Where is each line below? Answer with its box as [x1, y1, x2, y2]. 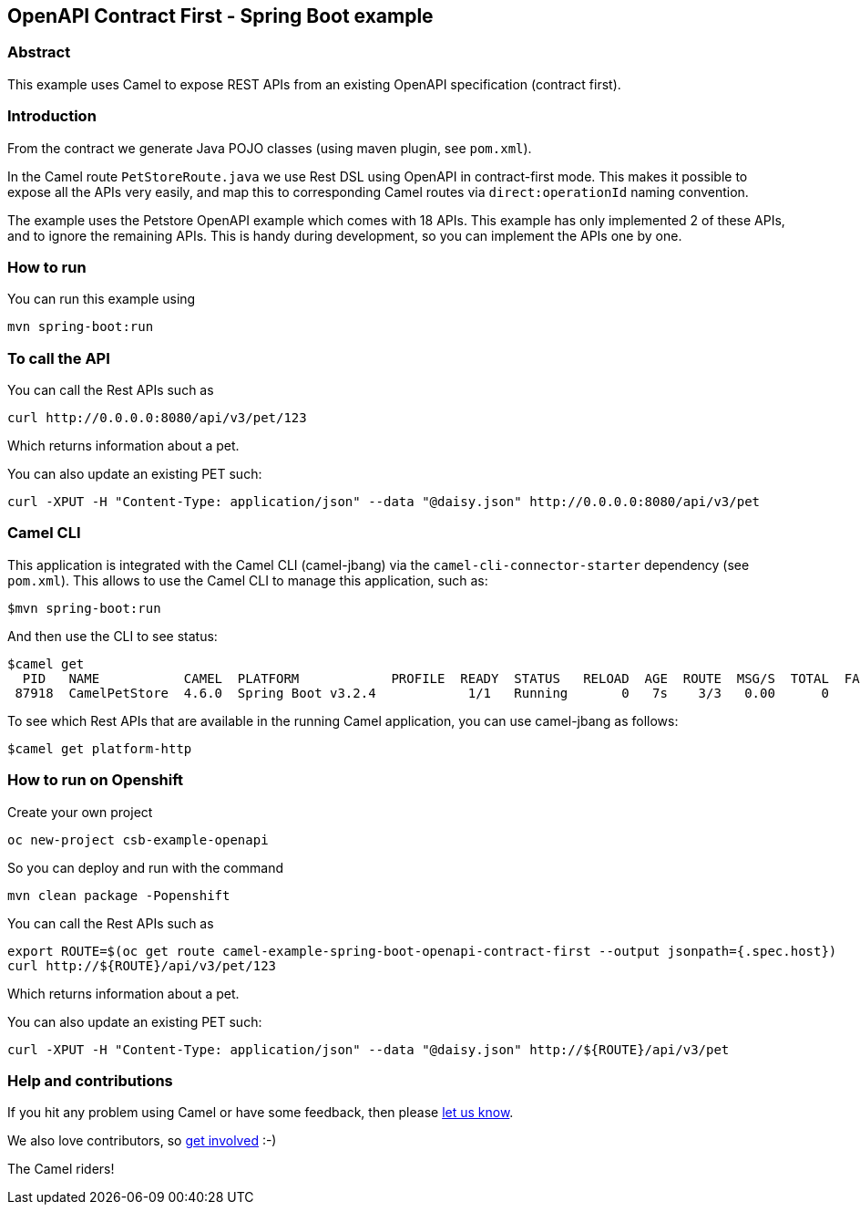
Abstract [7, 43, 71, 62]
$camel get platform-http [7, 741, 192, 756]
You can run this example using [7, 291, 196, 307]
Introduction [7, 107, 97, 126]
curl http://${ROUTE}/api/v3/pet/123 [7, 958, 277, 973]
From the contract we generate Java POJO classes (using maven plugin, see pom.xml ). [7, 140, 532, 156]
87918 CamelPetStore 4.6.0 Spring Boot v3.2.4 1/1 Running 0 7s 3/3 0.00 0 [15, 685, 829, 700]
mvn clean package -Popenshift [7, 887, 230, 903]
